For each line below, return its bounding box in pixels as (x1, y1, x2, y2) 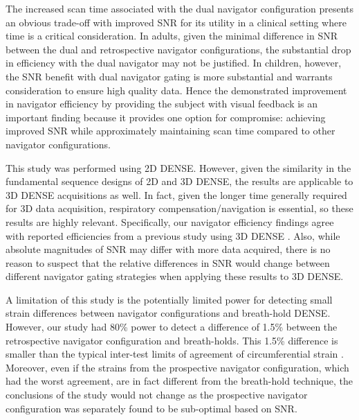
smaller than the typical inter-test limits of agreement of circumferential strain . (6, 347, 344, 361)
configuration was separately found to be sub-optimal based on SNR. (6, 401, 297, 415)
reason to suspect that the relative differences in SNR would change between (6, 255, 330, 270)
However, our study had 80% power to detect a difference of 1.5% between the (6, 320, 338, 334)
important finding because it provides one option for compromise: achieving (6, 110, 326, 124)
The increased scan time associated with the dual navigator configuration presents (6, 1, 354, 15)
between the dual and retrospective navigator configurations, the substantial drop (6, 42, 351, 56)
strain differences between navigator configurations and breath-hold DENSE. (6, 306, 331, 320)
